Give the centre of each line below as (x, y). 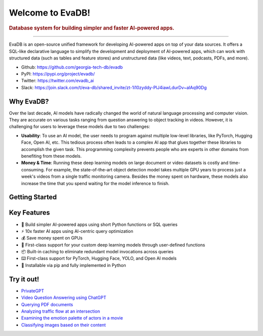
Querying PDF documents (47, 304)
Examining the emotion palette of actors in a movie (72, 318)
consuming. (33, 169)
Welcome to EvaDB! (50, 13)
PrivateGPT (33, 291)
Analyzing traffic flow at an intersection (61, 311)
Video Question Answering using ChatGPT (64, 298)
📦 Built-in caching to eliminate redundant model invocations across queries (97, 252)
